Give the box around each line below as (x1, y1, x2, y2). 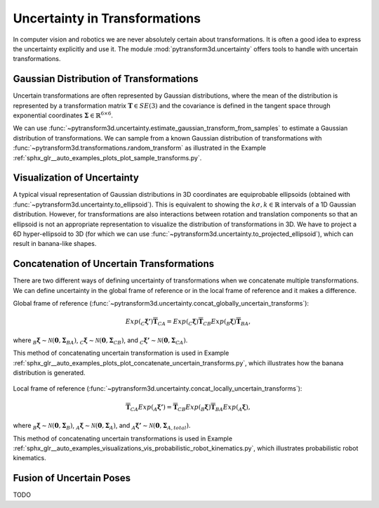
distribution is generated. (13, 369, 86, 377)
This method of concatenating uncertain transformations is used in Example (13, 434, 233, 443)
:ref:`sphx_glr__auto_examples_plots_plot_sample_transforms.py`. (13, 153, 202, 162)
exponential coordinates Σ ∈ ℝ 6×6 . (13, 110, 114, 119)
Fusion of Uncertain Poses (13, 472, 131, 484)
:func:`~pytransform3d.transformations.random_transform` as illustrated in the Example (13, 144, 267, 152)
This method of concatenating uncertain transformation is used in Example (13, 349, 230, 358)
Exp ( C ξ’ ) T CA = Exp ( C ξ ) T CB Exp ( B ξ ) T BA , (125, 318, 251, 327)
